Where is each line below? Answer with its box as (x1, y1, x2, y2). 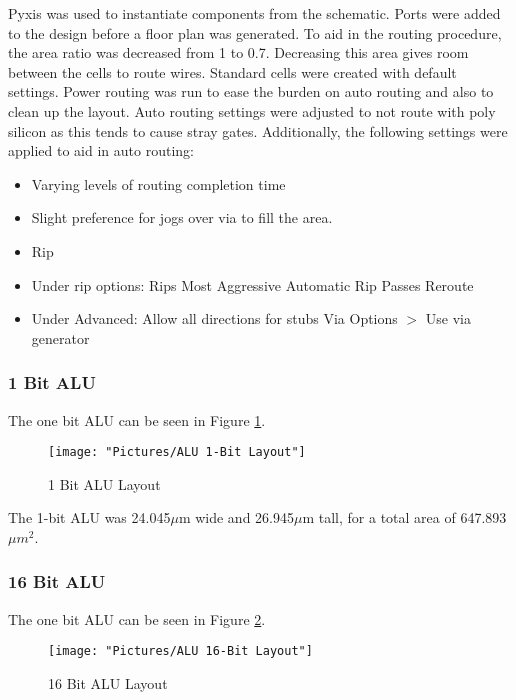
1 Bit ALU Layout (48, 473, 161, 494)
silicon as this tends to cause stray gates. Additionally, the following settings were (8, 120, 508, 141)
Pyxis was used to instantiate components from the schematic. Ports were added (8, 3, 501, 23)
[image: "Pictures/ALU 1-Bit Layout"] (48, 445, 306, 460)
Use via (425, 308, 471, 329)
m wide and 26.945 (178, 507, 294, 528)
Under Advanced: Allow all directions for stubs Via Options (31, 308, 398, 329)
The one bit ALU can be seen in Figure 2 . (8, 608, 266, 629)
